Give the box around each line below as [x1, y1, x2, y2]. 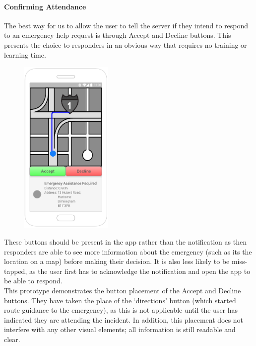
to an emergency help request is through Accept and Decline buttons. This [4, 30, 231, 40]
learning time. [4, 49, 46, 60]
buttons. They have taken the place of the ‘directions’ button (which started [4, 295, 236, 305]
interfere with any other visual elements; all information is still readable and [4, 324, 236, 335]
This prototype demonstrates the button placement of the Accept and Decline [4, 285, 241, 296]
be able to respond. [4, 275, 63, 286]
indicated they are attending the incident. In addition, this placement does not [4, 314, 244, 325]
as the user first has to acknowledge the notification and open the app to [29, 265, 251, 276]
